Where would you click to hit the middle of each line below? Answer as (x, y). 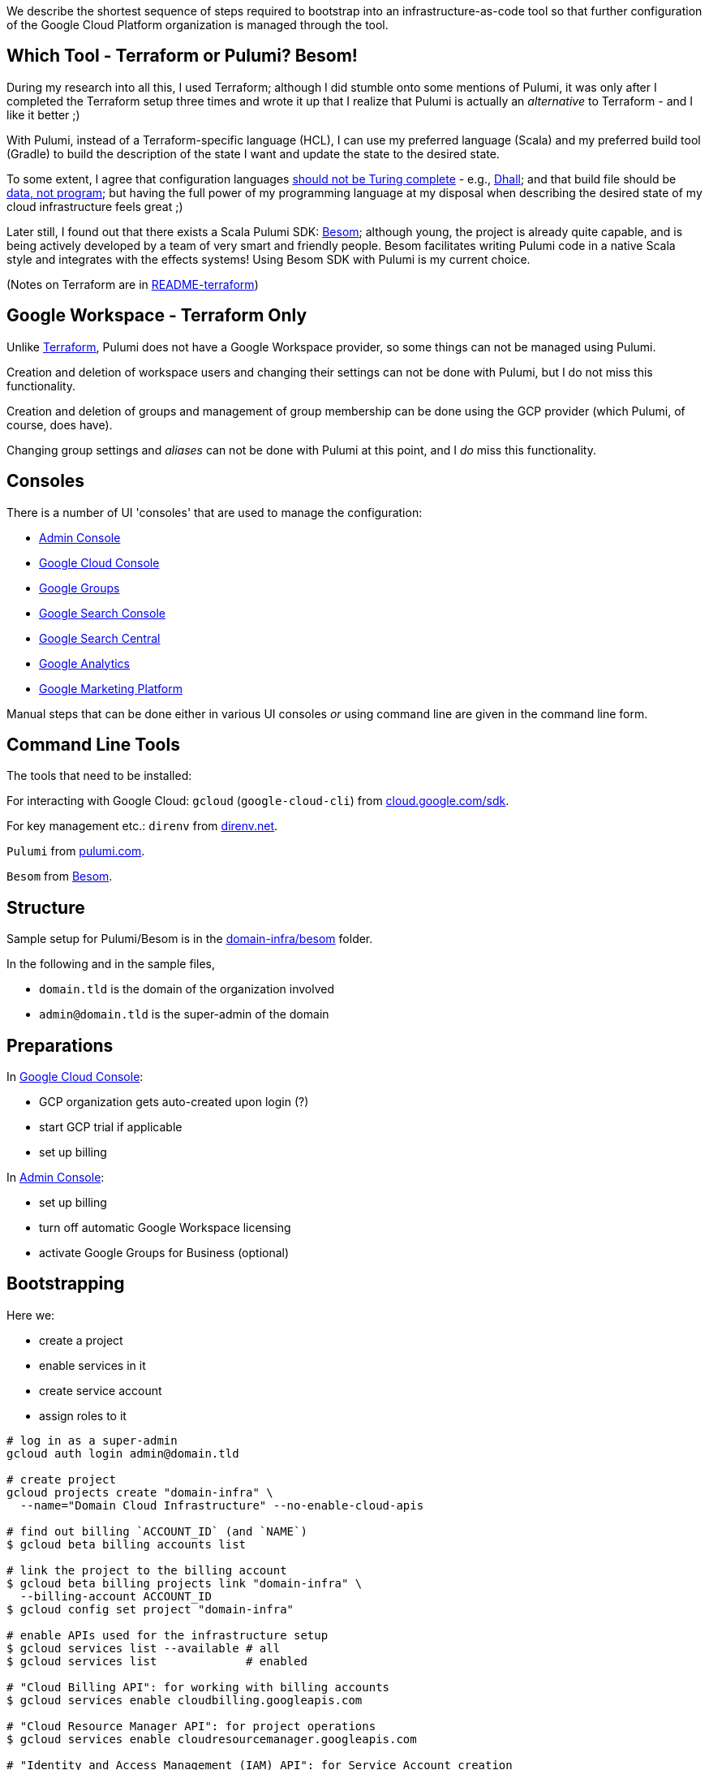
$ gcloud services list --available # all (144, 1648)
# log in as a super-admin (92, 1440)
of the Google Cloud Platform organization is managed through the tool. (198, 25)
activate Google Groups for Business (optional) (164, 1253)
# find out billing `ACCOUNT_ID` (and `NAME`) (157, 1531)
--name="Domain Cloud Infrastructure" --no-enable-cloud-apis (222, 1505)
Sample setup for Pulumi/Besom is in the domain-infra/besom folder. (190, 939)
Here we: (31, 1315)
